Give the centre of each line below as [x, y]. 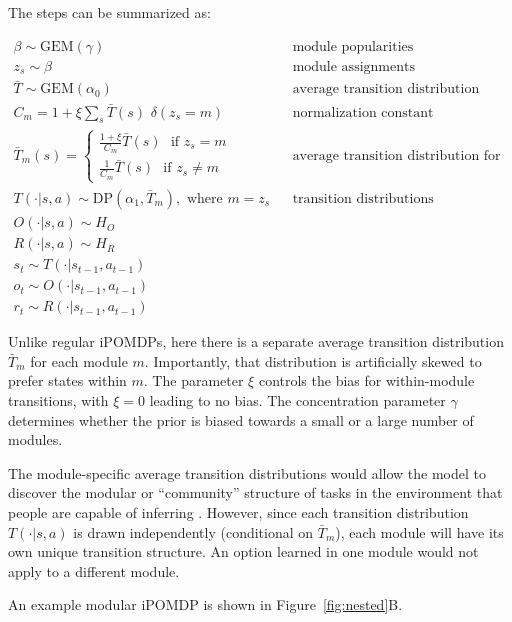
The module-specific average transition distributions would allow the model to [247, 472]
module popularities [353, 46]
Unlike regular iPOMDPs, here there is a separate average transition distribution [256, 341]
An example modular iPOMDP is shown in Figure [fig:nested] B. [205, 604]
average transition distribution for [396, 155]
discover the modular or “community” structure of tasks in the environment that [255, 492]
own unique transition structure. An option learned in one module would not [243, 551]
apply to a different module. [94, 570]
